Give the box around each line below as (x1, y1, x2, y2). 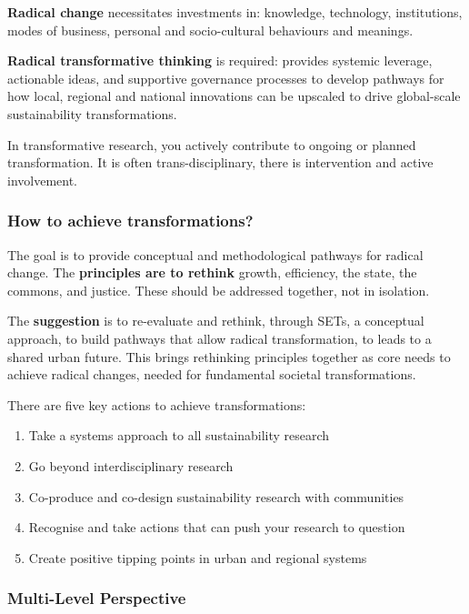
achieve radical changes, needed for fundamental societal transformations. (7, 365, 416, 384)
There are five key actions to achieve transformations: (7, 395, 306, 414)
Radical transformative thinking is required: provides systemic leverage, (7, 51, 433, 70)
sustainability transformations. (7, 104, 177, 123)
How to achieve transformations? (7, 209, 254, 232)
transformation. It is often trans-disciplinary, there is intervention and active (7, 153, 434, 172)
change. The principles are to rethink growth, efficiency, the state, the (7, 263, 417, 282)
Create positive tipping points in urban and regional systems (28, 548, 367, 567)
